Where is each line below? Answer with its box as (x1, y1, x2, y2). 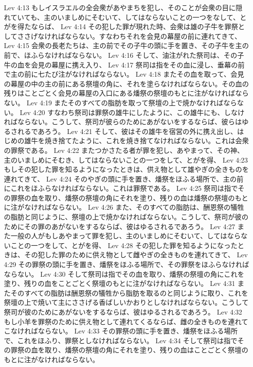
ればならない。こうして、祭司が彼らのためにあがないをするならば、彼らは (4, 117, 242, 127)
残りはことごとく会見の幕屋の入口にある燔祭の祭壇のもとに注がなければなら (4, 88, 249, 98)
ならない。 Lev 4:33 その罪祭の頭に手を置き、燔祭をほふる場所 (37, 326, 238, 336)
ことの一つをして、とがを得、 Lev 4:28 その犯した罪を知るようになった (10, 240, 237, 250)
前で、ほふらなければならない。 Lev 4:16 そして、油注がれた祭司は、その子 (4, 50, 244, 60)
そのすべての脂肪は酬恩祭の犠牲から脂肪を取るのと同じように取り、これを (10, 287, 248, 298)
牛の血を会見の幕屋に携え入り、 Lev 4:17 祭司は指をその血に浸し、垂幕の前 (4, 59, 245, 69)
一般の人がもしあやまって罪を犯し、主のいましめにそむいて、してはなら (10, 231, 241, 241)
